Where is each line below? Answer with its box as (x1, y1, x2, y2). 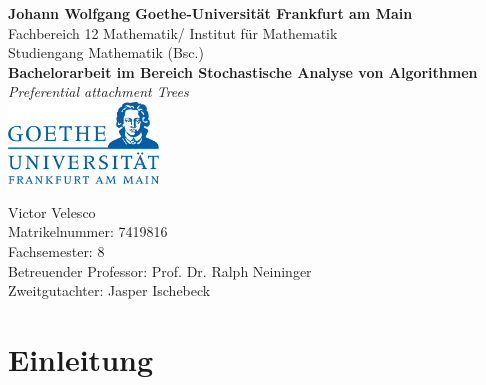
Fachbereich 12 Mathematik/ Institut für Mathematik (8, 22, 338, 43)
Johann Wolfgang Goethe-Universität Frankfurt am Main (8, 3, 413, 23)
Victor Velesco (8, 201, 96, 222)
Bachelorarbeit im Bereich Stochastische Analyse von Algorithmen (8, 61, 478, 82)
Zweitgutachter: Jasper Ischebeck (8, 280, 211, 301)
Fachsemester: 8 (8, 240, 105, 261)
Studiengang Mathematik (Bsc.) (8, 42, 204, 63)
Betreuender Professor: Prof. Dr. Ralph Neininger (8, 260, 312, 281)
